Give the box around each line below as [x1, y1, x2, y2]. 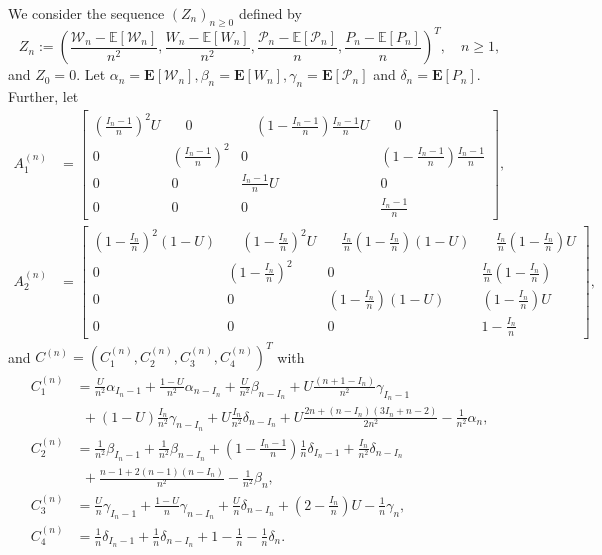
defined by [238, 3, 302, 23]
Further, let [8, 86, 79, 107]
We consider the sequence [8, 3, 165, 23]
